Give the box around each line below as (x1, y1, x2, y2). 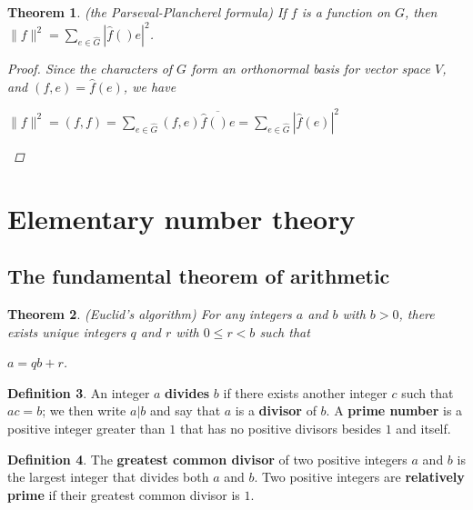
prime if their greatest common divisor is (7, 485, 240, 504)
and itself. (396, 418, 451, 437)
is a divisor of (235, 401, 317, 420)
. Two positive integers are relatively (254, 467, 465, 486)
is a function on (301, 3, 390, 21)
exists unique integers (7, 322, 126, 341)
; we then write (42, 401, 126, 420)
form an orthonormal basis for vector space (191, 59, 430, 78)
